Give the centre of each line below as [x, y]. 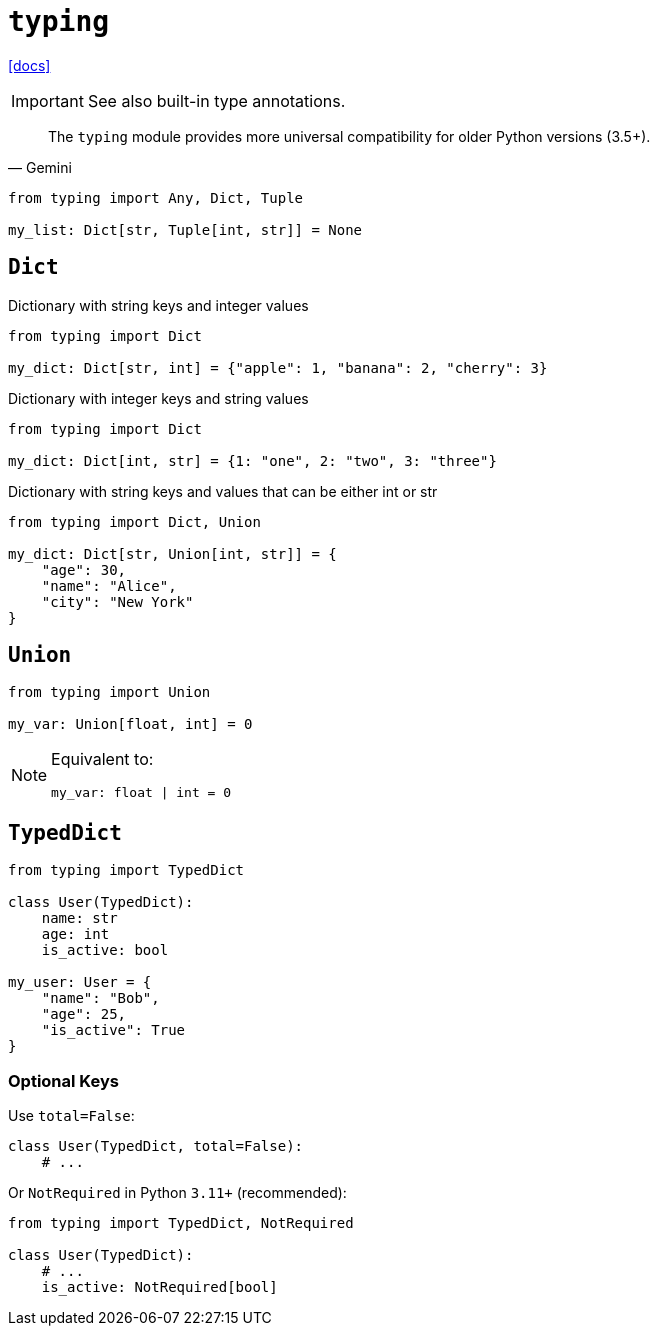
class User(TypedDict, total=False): [156, 1146]
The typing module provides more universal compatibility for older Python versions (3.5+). [349, 136]
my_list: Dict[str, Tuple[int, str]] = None [185, 229]
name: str [79, 918]
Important [47, 100]
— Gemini [40, 167]
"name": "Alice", [109, 585]
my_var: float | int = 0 [141, 793]
